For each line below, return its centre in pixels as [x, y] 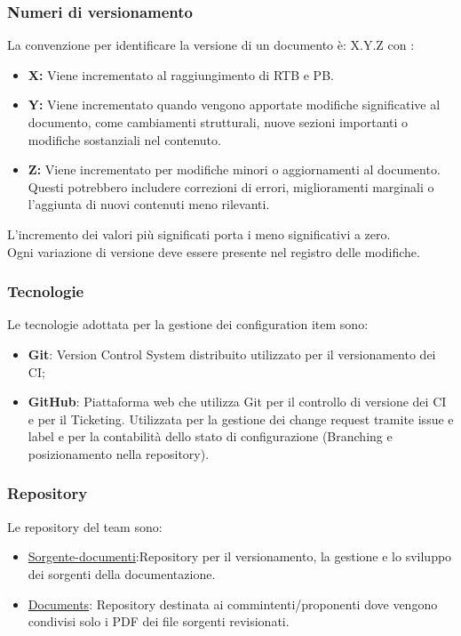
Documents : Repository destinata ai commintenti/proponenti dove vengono [233, 604]
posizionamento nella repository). [119, 453]
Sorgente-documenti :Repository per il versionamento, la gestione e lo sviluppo [240, 556]
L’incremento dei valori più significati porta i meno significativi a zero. [199, 233]
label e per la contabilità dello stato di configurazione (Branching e [210, 436]
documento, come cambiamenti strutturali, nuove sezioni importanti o [218, 122]
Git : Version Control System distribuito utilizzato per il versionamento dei [232, 354]
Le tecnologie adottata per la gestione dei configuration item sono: [188, 324]
